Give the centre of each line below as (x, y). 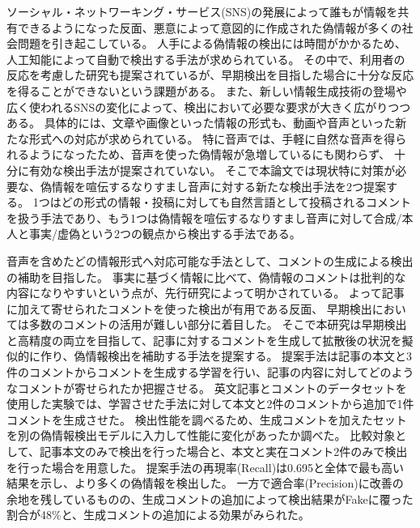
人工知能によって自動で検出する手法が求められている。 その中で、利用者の (206, 59)
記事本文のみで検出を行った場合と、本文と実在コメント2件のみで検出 (223, 451)
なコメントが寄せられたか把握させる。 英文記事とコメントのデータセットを (207, 387)
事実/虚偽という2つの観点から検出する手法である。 (165, 234)
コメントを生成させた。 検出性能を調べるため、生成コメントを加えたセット (207, 419)
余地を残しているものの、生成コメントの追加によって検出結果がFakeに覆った (210, 498)
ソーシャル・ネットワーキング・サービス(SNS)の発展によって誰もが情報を (202, 11)
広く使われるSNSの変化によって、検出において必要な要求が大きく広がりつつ (209, 106)
